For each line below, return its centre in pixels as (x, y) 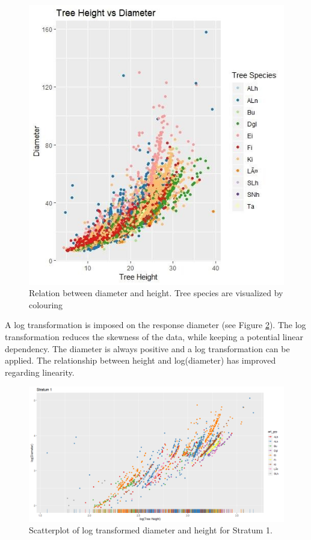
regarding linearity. (40, 372)
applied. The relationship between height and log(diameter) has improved (140, 360)
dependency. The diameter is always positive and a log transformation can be (147, 348)
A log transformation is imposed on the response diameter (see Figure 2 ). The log (155, 325)
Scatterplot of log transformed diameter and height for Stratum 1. (151, 530)
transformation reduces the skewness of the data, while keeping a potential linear (154, 337)
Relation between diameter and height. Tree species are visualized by (156, 293)
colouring (46, 304)
